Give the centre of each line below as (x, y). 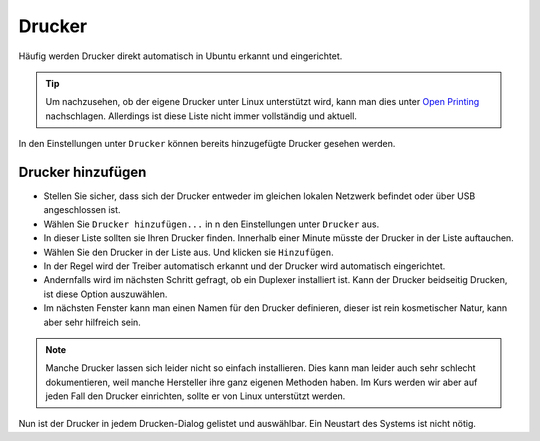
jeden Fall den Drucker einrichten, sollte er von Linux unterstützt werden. (195, 396)
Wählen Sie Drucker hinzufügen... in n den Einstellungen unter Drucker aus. (211, 224)
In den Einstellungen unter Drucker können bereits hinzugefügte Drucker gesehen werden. (207, 144)
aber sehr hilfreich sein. (92, 322)
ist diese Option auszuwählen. (105, 294)
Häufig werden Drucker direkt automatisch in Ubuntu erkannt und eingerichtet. (180, 56)
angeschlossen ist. (82, 210)
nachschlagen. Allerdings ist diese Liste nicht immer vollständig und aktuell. (201, 116)
